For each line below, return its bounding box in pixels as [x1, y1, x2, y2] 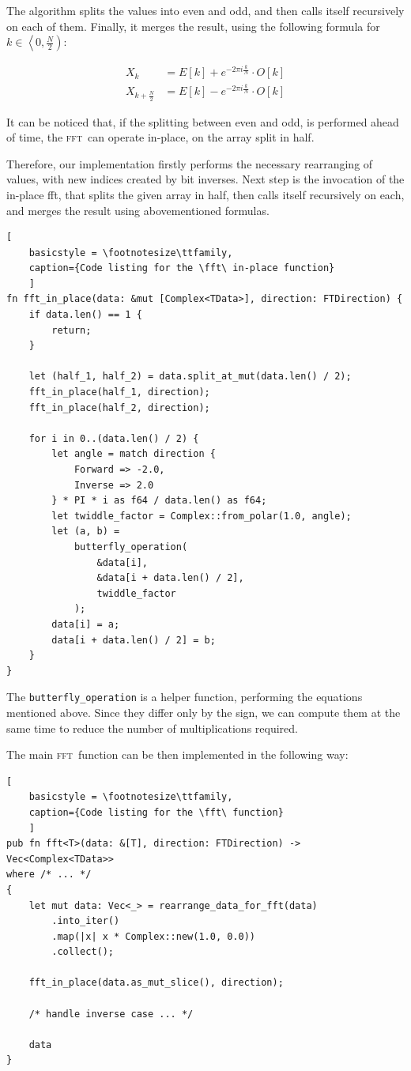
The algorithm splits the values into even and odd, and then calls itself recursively [6, 2, 405, 18]
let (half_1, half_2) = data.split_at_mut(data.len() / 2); [28, 371, 352, 383]
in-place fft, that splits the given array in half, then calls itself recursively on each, [6, 186, 405, 202]
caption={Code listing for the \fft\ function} [28, 806, 284, 818]
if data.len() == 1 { [28, 309, 142, 321]
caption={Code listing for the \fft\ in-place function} [28, 262, 335, 274]
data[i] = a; [51, 618, 120, 630]
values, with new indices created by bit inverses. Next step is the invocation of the [6, 171, 405, 187]
